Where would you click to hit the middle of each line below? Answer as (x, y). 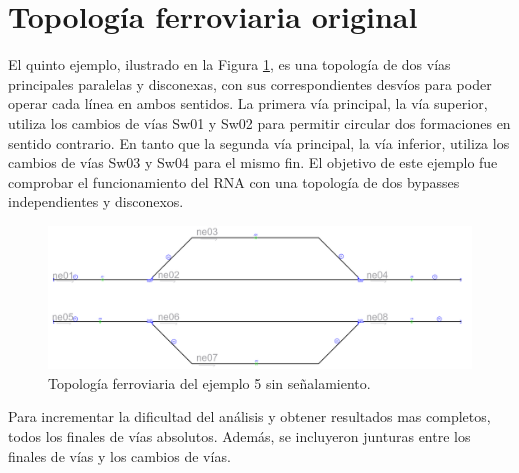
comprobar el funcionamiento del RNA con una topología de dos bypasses (234, 181)
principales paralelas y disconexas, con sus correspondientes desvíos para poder (250, 83)
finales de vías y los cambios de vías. (119, 455)
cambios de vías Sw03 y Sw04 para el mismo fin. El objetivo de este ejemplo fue (253, 162)
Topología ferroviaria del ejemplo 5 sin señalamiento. (209, 382)
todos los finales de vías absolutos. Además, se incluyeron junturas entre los (239, 435)
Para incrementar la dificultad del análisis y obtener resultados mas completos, (249, 416)
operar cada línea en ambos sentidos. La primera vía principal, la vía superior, (248, 103)
